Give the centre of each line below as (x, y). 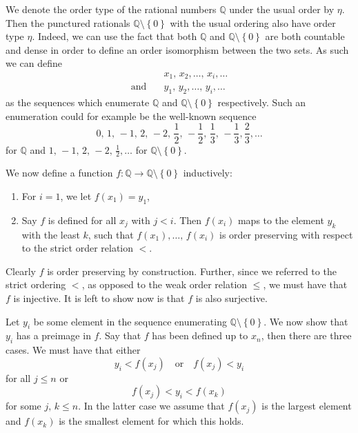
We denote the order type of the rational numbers (111, 9)
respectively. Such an (262, 102)
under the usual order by (282, 9)
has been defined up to (200, 335)
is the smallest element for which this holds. (151, 421)
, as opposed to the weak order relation (165, 284)
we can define (34, 63)
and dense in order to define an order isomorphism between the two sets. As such (177, 49)
